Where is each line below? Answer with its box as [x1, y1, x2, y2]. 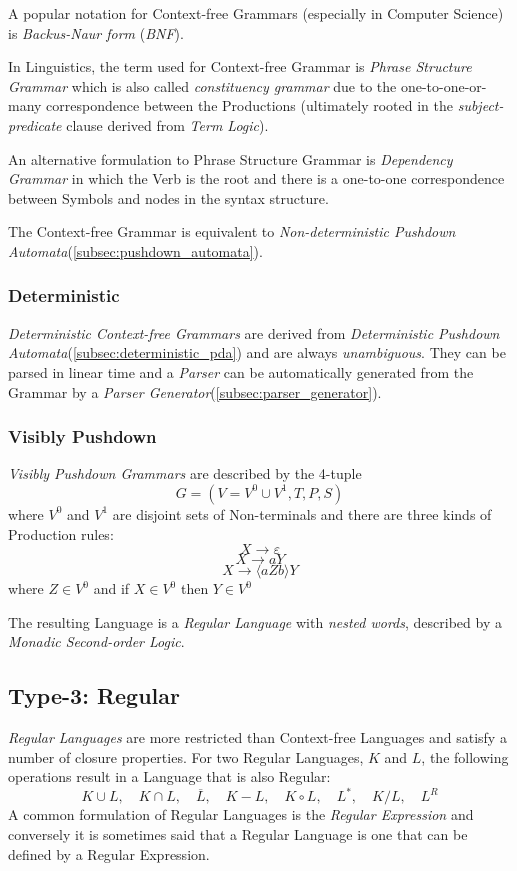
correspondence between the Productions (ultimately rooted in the [46, 95, 454, 116]
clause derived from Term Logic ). [66, 114, 269, 135]
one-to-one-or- [400, 75, 487, 96]
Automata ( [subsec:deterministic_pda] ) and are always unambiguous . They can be [8, 342, 506, 363]
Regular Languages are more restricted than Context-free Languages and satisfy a [8, 727, 507, 748]
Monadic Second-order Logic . [8, 631, 185, 652]
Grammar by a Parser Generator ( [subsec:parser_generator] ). [8, 381, 382, 402]
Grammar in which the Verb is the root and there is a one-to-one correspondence [8, 168, 505, 189]
